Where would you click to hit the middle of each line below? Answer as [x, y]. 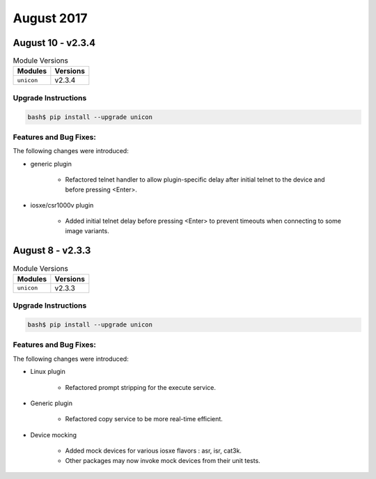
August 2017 [50, 18]
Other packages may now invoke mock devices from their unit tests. [163, 460]
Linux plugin [48, 372]
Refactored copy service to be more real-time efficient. [144, 419]
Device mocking [53, 434]
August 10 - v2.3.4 [54, 43]
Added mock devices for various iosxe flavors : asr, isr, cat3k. [153, 451]
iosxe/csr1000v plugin [62, 205]
